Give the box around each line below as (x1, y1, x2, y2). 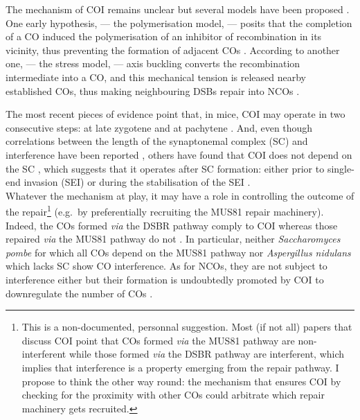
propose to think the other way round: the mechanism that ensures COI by (21, 374, 341, 388)
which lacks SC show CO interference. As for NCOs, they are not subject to (6, 259, 327, 273)
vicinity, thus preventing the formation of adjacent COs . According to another (6, 42, 340, 57)
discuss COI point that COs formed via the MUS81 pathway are (21, 333, 295, 347)
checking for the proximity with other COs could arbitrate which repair (21, 387, 325, 402)
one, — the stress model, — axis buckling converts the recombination (6, 56, 300, 71)
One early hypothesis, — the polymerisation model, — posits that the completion (6, 15, 352, 30)
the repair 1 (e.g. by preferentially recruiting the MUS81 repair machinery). (6, 202, 324, 218)
